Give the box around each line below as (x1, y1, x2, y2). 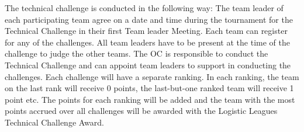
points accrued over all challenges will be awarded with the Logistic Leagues (5, 105, 278, 117)
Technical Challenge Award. (5, 116, 104, 128)
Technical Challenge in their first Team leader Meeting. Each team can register (5, 25, 288, 37)
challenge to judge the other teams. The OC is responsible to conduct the (5, 47, 268, 60)
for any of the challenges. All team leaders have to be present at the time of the (5, 36, 290, 48)
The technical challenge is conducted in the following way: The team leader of (5, 2, 284, 13)
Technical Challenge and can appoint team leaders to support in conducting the (5, 58, 291, 71)
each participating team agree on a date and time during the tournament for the (5, 13, 293, 25)
